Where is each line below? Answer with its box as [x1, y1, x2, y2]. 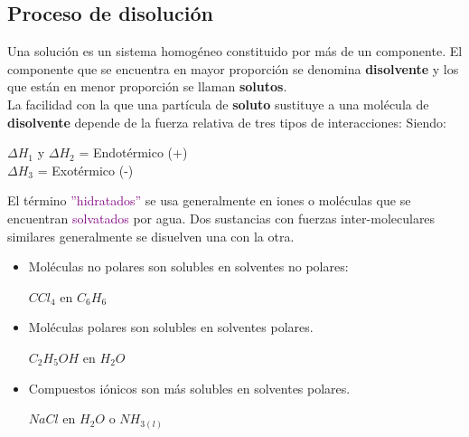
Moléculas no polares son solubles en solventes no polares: [28, 257, 349, 276]
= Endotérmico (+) [79, 143, 188, 162]
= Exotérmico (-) [37, 160, 134, 179]
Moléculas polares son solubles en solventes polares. [28, 318, 314, 337]
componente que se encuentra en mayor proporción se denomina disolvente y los [7, 59, 459, 78]
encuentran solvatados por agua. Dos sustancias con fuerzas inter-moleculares [7, 208, 436, 227]
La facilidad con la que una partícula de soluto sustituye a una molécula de [7, 94, 429, 113]
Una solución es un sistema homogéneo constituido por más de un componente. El [7, 42, 463, 61]
